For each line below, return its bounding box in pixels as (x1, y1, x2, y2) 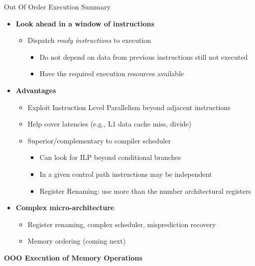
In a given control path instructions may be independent (39, 168, 212, 179)
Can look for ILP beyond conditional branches (39, 152, 181, 162)
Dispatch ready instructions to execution (27, 35, 151, 45)
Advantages (15, 85, 56, 95)
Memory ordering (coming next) (27, 236, 126, 246)
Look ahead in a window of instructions (15, 18, 154, 28)
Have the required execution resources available (39, 68, 184, 79)
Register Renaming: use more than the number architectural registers (39, 185, 252, 196)
